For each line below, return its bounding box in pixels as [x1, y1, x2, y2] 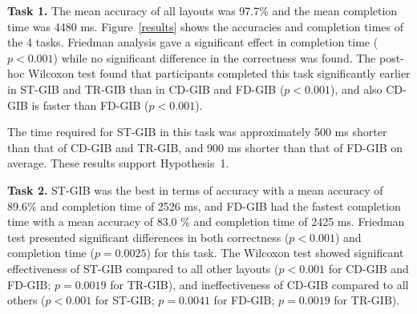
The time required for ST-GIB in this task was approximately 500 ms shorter [7, 123, 387, 140]
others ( [7, 292, 46, 308]
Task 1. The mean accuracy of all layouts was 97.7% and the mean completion [7, 2, 398, 18]
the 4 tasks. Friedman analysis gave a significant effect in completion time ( [7, 34, 379, 50]
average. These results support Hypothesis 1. [7, 155, 229, 171]
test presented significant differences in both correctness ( [7, 228, 289, 245]
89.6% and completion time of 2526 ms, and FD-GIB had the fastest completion [7, 197, 401, 214]
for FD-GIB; [213, 292, 275, 308]
